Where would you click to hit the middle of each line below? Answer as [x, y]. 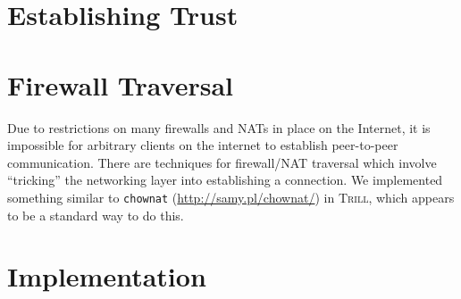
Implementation [107, 276]
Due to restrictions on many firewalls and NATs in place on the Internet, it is [219, 127]
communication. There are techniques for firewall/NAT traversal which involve [222, 162]
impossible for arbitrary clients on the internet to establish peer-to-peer [203, 145]
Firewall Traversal [121, 84]
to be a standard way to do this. [96, 215]
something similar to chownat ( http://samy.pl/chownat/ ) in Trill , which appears [231, 197]
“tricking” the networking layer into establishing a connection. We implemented [225, 180]
